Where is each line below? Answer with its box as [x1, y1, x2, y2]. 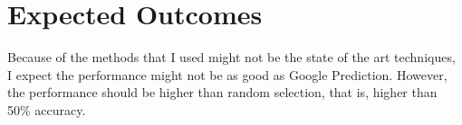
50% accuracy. [7, 100, 86, 119]
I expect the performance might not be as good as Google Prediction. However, [7, 65, 448, 84]
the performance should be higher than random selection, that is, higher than [7, 83, 438, 102]
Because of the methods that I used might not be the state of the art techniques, [7, 48, 456, 67]
